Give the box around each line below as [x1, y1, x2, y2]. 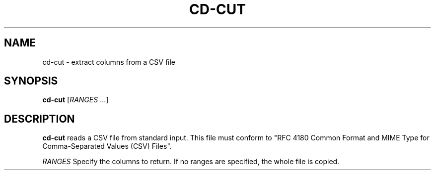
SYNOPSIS [4, 75, 58, 87]
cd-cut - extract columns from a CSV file [42, 57, 176, 66]
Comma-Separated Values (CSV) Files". [42, 142, 172, 151]
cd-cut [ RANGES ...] [42, 95, 109, 104]
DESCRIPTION [4, 112, 75, 125]
